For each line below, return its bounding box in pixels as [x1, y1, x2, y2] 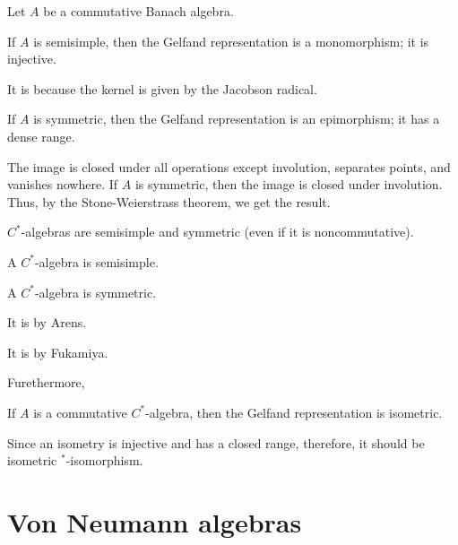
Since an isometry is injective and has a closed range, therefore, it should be [7, 433, 425, 452]
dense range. [7, 126, 75, 145]
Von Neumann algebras [7, 503, 302, 540]
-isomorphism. [65, 451, 143, 470]
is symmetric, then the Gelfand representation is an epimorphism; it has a [33, 109, 440, 128]
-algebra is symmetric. [34, 282, 157, 301]
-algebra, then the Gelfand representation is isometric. [145, 402, 443, 421]
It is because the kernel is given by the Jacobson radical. [7, 79, 317, 98]
